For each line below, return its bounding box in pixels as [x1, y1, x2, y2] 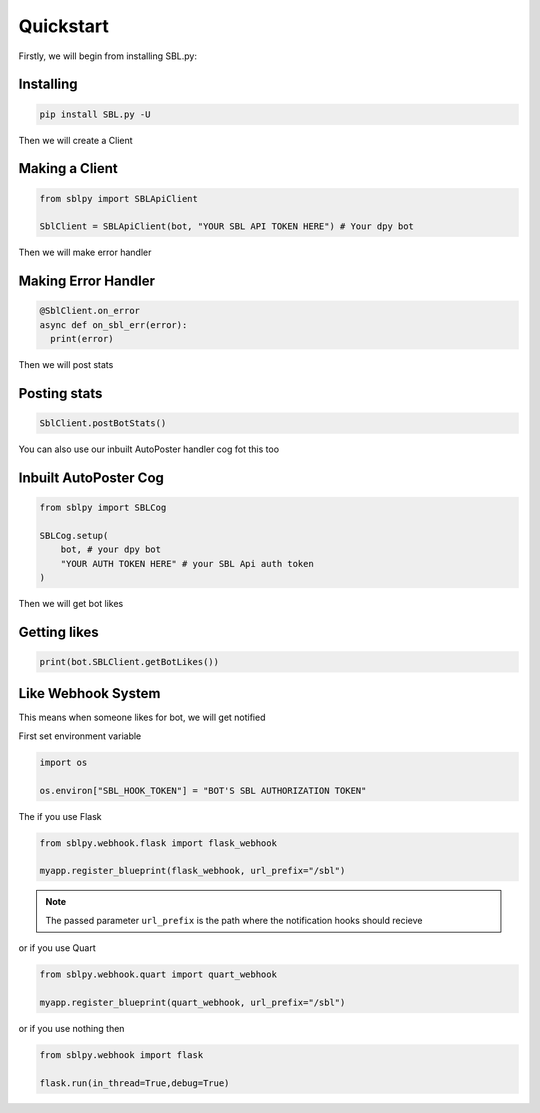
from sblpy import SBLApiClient [39, 193, 199, 204]
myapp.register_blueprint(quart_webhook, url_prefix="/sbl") [39, 996, 346, 1008]
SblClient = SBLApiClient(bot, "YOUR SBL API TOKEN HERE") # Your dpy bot [39, 221, 415, 232]
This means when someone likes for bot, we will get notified [18, 711, 266, 724]
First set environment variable [18, 730, 142, 742]
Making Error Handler [18, 273, 155, 290]
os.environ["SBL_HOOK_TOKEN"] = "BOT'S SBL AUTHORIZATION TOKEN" [39, 785, 367, 796]
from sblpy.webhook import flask [39, 1049, 204, 1060]
